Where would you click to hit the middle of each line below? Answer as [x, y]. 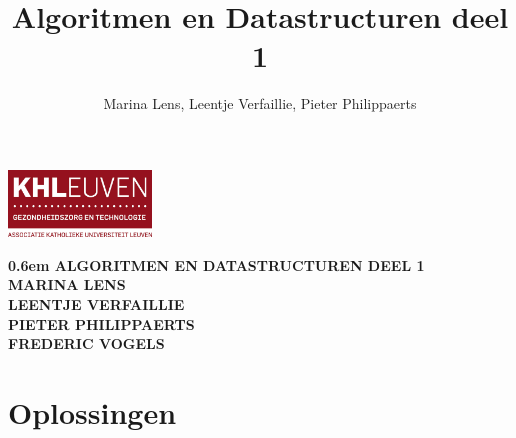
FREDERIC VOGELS [86, 343]
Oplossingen [92, 412]
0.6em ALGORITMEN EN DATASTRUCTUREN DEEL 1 [216, 264]
